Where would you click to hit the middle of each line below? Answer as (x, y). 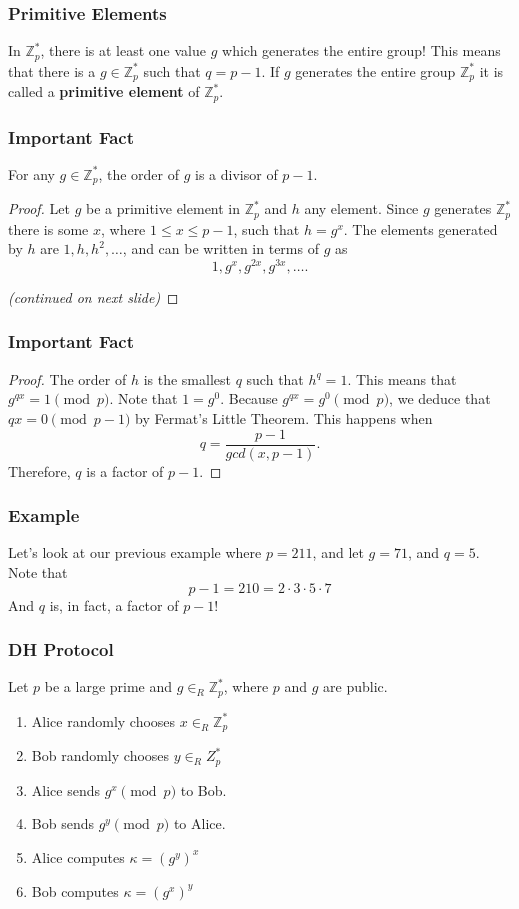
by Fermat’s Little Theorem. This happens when (284, 417)
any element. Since (361, 208)
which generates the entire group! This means (361, 50)
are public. (355, 686)
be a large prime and (108, 686)
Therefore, (39, 470)
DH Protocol (61, 649)
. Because (249, 398)
